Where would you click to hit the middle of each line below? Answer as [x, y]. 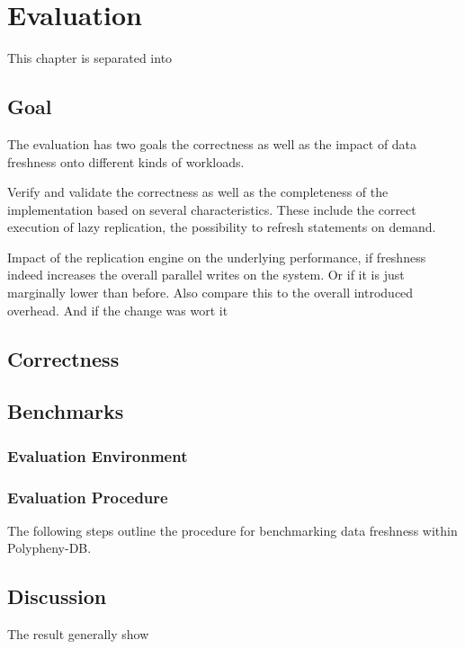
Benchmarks [66, 411]
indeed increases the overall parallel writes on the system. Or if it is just [206, 275]
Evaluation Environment [98, 455]
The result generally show [78, 634]
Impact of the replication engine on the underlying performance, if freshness [217, 257]
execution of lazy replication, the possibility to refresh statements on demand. [222, 227]
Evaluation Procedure [88, 497]
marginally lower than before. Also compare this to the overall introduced [210, 293]
